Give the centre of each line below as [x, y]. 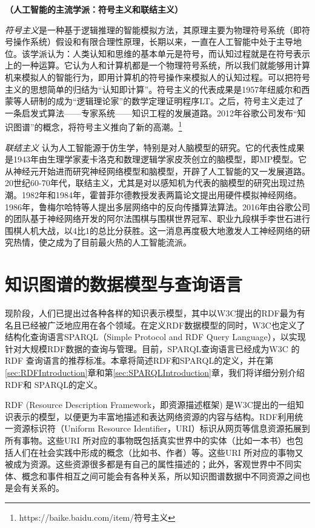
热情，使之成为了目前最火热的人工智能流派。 [102, 242]
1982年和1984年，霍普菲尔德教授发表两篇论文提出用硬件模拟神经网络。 [161, 194]
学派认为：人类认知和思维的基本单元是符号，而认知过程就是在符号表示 [170, 53]
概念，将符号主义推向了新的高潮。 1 [112, 126]
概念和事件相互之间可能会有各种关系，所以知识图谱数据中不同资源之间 [161, 476]
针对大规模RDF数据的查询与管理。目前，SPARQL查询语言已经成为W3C [147, 348]
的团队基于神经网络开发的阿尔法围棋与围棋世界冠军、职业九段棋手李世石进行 [157, 219]
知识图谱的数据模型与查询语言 [124, 284]
